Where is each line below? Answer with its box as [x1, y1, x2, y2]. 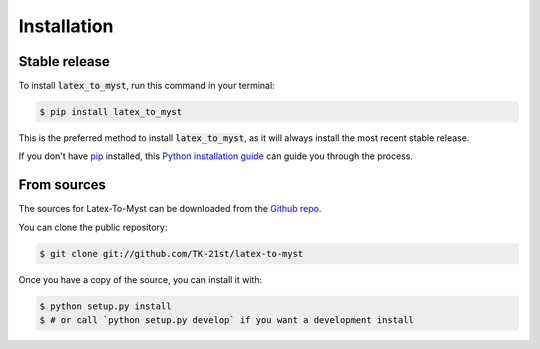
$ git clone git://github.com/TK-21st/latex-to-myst [39, 248, 304, 259]
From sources [18, 176, 107, 194]
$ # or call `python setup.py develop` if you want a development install [39, 315, 415, 326]
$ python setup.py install [39, 300, 172, 312]
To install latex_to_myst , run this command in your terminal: [18, 80, 275, 92]
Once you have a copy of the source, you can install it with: [18, 273, 263, 285]
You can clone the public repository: [18, 221, 168, 233]
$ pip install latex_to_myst [39, 106, 183, 118]
